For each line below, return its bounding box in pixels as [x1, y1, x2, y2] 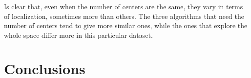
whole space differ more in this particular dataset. [4, 30, 153, 40]
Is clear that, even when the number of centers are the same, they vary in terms [4, 1, 243, 11]
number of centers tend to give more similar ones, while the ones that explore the [4, 20, 248, 31]
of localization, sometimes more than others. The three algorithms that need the [4, 11, 244, 21]
